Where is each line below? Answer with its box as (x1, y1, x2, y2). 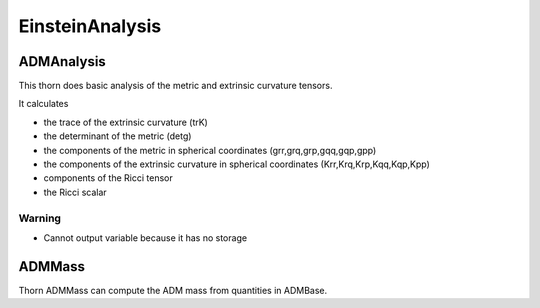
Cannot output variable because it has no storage (43, 231, 248, 244)
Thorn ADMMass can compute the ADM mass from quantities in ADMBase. (18, 284, 328, 296)
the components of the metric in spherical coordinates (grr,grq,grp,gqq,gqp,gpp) (43, 144, 377, 156)
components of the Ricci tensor (43, 172, 174, 184)
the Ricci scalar (43, 186, 107, 198)
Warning (18, 211, 62, 225)
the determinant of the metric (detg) (43, 130, 192, 142)
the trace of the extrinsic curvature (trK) (43, 116, 209, 128)
